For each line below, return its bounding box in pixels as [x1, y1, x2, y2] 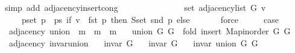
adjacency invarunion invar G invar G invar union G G [8, 36, 258, 49]
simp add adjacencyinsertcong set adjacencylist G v [4, 1, 266, 13]
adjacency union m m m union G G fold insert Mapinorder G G [8, 25, 291, 37]
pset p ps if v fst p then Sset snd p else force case [21, 13, 279, 25]
